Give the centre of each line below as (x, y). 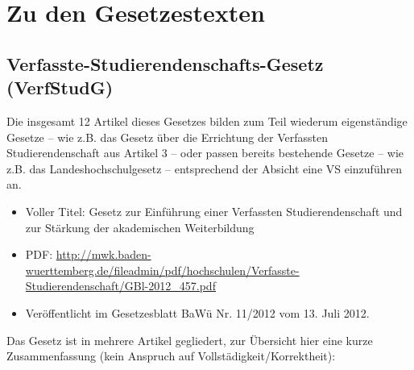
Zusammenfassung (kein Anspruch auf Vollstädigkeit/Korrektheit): (171, 356)
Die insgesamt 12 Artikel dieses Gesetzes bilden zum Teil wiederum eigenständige (207, 121)
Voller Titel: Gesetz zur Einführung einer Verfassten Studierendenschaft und (214, 211)
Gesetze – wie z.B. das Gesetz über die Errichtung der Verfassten (167, 137)
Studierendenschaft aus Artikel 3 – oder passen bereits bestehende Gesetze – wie (205, 153)
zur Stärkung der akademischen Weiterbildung (140, 227)
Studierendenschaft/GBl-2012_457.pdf (120, 286)
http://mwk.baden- (103, 254)
